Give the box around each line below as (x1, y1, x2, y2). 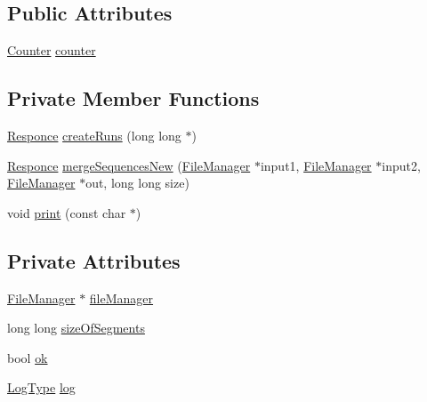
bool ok (7, 348, 48, 366)
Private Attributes (7, 246, 181, 274)
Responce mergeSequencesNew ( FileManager (7, 156, 251, 174)
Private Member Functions (7, 84, 260, 112)
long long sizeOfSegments (7, 318, 145, 337)
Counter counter (7, 41, 96, 60)
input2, (382, 156, 421, 174)
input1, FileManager (260, 156, 372, 174)
